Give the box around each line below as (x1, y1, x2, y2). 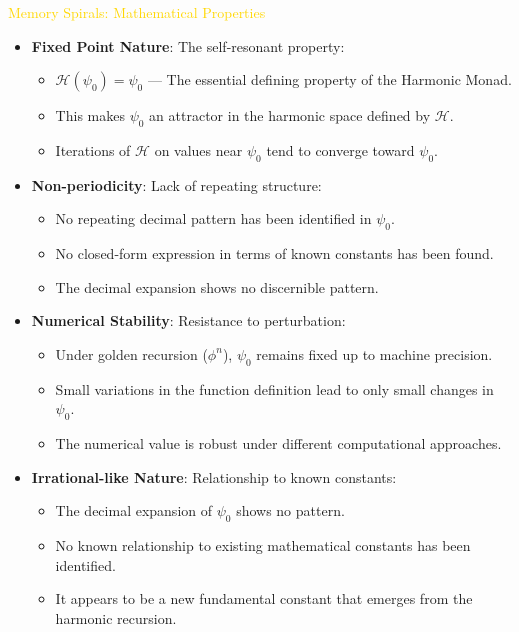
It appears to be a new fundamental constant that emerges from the (55, 588, 473, 609)
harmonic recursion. (55, 607, 177, 628)
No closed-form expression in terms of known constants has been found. (55, 243, 494, 264)
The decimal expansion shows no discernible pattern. (55, 276, 379, 297)
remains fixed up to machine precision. (256, 343, 493, 364)
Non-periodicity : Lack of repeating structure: (31, 174, 322, 195)
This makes (55, 105, 125, 126)
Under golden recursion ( (55, 343, 208, 364)
